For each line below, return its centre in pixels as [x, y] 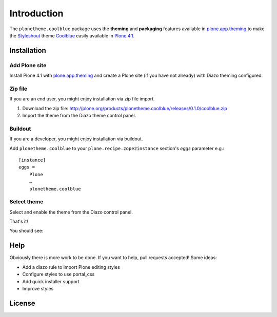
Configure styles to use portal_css [58, 274]
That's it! [19, 221]
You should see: [26, 231]
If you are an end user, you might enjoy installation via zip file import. [82, 99]
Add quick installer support [51, 281]
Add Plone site [28, 65]
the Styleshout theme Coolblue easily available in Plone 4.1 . [72, 35]
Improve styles [38, 288]
